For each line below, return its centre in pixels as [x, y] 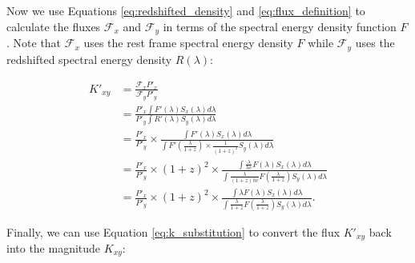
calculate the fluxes [54, 26]
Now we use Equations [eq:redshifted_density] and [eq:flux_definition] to [186, 10]
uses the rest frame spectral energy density [188, 43]
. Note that [34, 43]
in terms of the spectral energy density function [280, 26]
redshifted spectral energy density [89, 59]
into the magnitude [54, 248]
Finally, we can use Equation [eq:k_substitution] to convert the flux [173, 231]
